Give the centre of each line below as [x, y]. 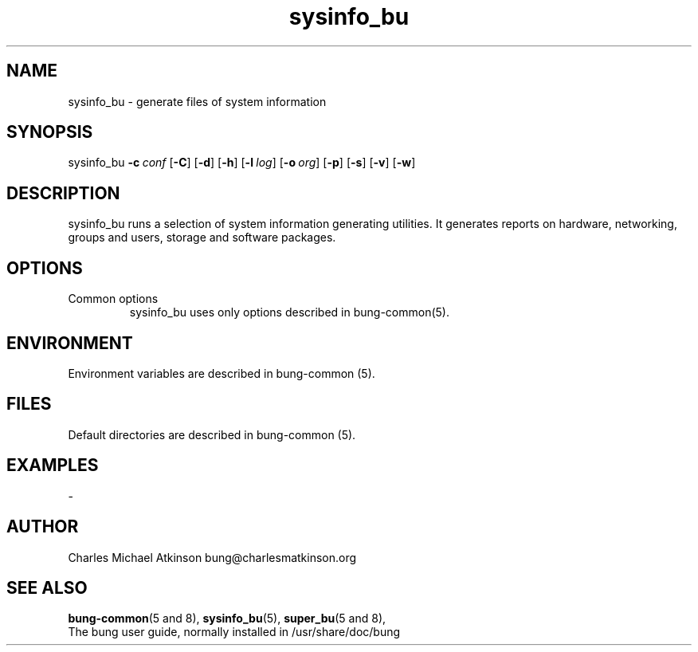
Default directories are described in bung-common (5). [212, 434]
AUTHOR [43, 527]
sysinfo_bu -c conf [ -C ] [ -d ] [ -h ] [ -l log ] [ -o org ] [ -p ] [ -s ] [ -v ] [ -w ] [242, 163]
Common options [113, 299]
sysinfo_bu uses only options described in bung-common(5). [289, 312]
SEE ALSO [47, 587]
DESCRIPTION [63, 193]
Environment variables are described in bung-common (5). [222, 373]
